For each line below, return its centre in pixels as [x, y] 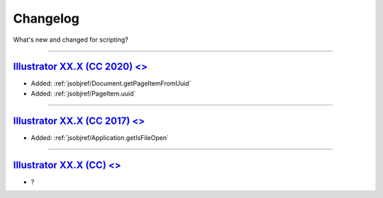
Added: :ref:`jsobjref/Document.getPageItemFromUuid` [111, 83]
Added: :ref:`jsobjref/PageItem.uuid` [83, 93]
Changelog [46, 18]
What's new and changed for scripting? [71, 40]
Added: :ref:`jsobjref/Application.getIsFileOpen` [100, 137]
